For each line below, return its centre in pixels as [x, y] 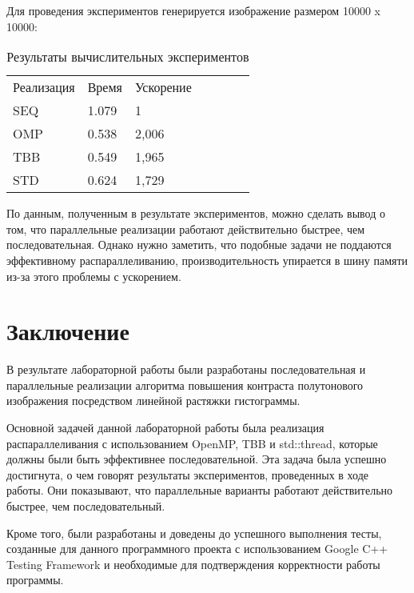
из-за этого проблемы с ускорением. [94, 276]
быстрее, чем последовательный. [86, 506]
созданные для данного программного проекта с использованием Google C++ [197, 549]
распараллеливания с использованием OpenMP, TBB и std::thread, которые [192, 443]
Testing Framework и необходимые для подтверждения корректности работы [193, 564]
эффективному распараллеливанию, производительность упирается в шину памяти [207, 260]
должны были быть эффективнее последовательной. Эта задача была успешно [197, 459]
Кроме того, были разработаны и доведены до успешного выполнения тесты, [194, 533]
